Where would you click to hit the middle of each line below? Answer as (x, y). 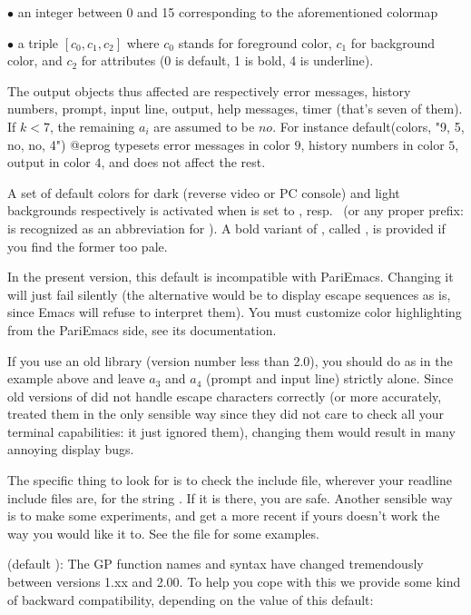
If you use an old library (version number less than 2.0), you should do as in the (230, 360)
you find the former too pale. (88, 246)
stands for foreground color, (255, 42)
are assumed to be (204, 126)
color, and (35, 60)
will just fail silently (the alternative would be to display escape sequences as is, (229, 294)
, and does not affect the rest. (183, 162)
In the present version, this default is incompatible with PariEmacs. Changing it (231, 277)
